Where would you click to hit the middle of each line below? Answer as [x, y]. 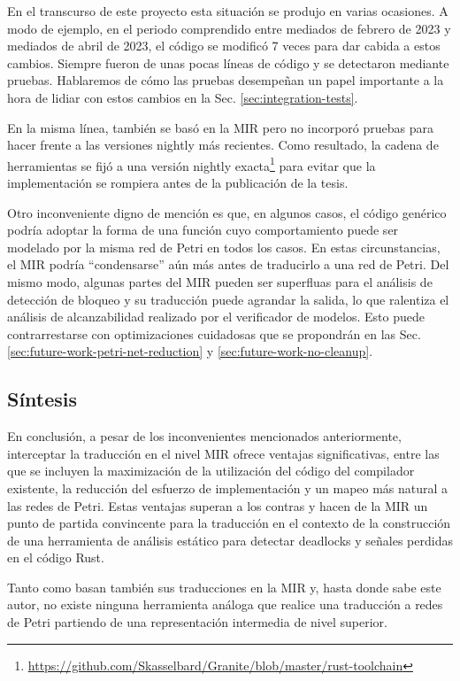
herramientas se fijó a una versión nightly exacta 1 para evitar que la [192, 164]
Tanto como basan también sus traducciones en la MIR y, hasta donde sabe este [224, 587]
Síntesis [42, 399]
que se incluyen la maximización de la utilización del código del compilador [211, 471]
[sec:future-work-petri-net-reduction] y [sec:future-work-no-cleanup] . [190, 351]
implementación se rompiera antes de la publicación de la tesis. [178, 182]
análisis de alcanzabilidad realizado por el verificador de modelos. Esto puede [216, 317]
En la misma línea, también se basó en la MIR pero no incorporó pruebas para [220, 127]
